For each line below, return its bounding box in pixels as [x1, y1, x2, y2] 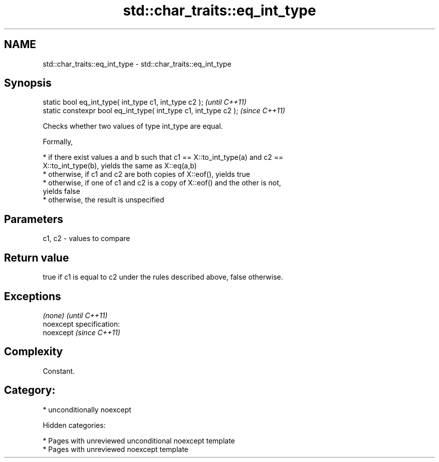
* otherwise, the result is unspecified [43, 195, 164, 204]
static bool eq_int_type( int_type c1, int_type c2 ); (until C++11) [43, 98, 247, 107]
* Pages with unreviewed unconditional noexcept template [43, 436, 235, 445]
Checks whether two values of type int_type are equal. [43, 122, 223, 131]
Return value [4, 251, 69, 264]
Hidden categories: [43, 420, 106, 429]
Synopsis [4, 77, 52, 90]
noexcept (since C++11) [43, 328, 120, 337]
